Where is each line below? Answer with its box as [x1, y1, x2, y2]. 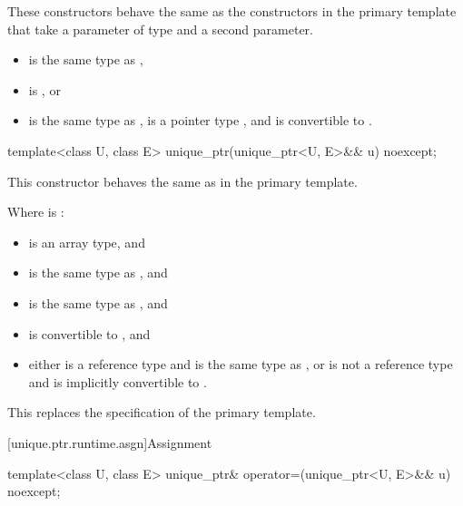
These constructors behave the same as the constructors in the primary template [7, 2, 457, 20]
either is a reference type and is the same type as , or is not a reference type [28, 355, 453, 374]
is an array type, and [28, 232, 145, 251]
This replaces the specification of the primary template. [7, 403, 316, 422]
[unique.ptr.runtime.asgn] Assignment [7, 433, 212, 452]
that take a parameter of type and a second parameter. [7, 19, 313, 38]
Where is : [7, 202, 64, 221]
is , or [28, 80, 61, 99]
